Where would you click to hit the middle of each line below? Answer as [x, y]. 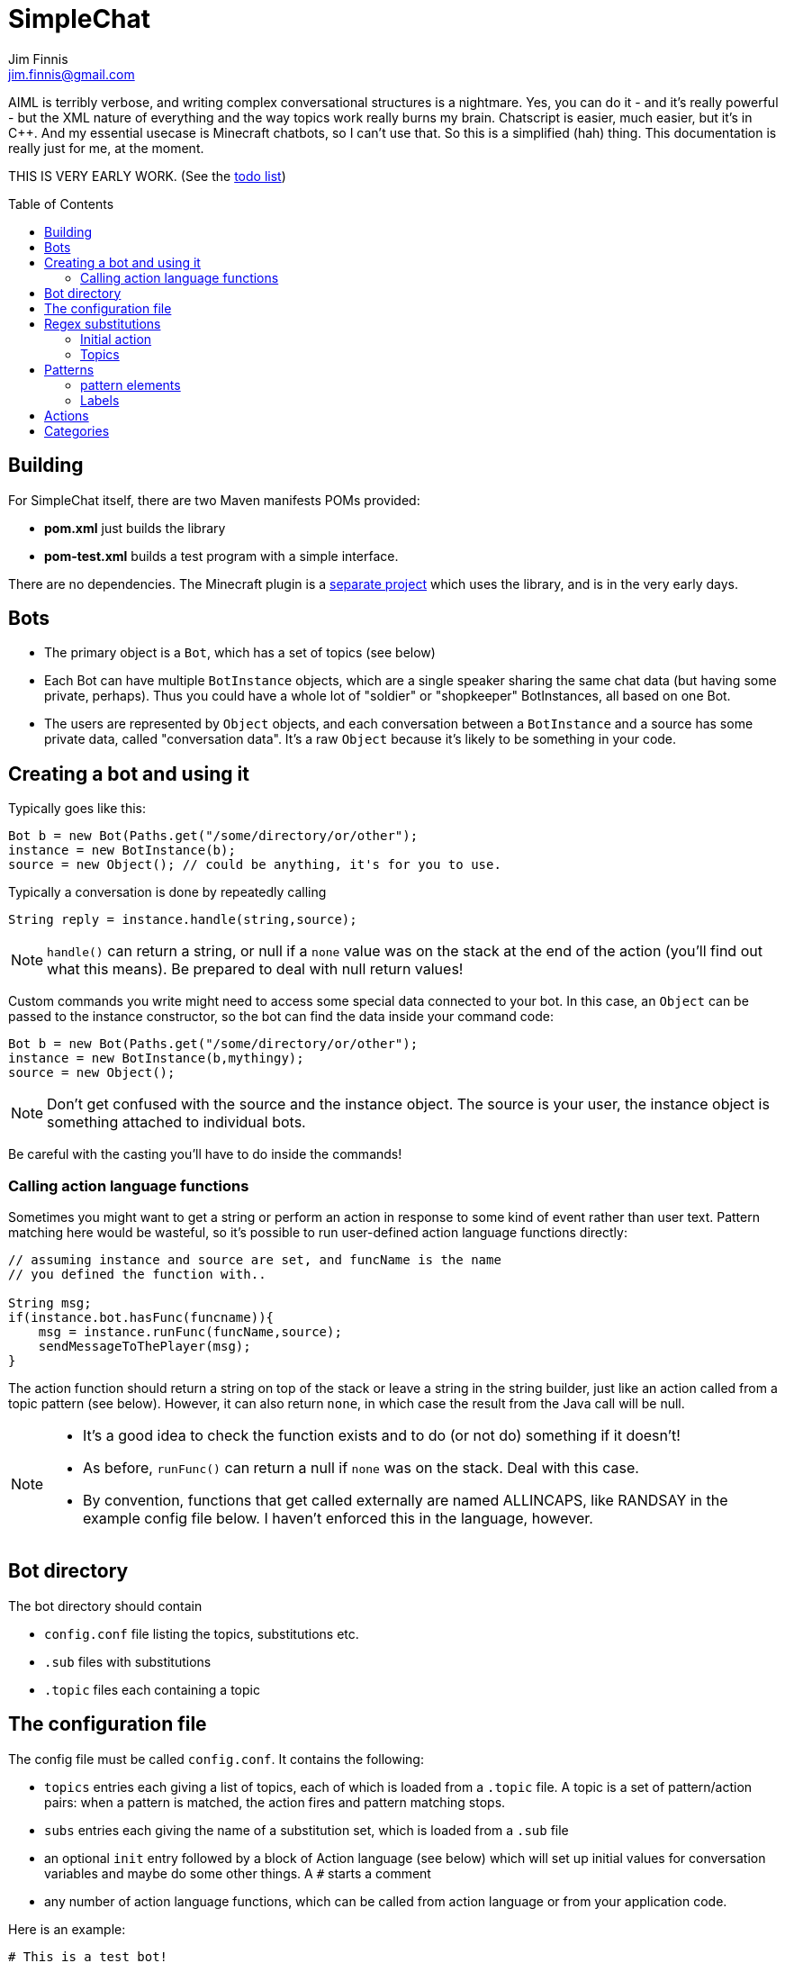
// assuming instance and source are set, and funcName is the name [255, 1260]
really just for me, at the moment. [106, 148]
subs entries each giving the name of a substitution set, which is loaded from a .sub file [307, 1830]
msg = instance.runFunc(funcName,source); [190, 1332]
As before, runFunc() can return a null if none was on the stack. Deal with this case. [361, 1468]
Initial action [116, 339]
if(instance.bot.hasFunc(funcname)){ [141, 1318]
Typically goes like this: [77, 809]
